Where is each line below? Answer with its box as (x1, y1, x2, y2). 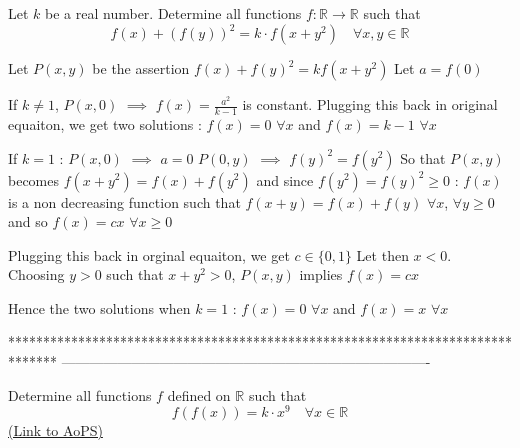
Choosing (8, 264, 65, 285)
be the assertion (92, 58, 190, 79)
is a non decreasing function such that (8, 191, 241, 212)
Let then (356, 244, 409, 265)
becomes (8, 169, 60, 190)
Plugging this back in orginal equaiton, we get (8, 244, 290, 265)
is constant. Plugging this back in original (242, 94, 498, 115)
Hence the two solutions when (8, 297, 191, 318)
